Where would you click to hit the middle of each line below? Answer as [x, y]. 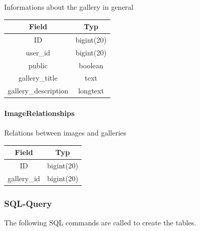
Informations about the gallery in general [69, 7]
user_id [38, 52]
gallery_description [38, 91]
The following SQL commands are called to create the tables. [100, 223]
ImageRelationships [39, 113]
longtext [91, 91]
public [38, 65]
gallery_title [38, 78]
